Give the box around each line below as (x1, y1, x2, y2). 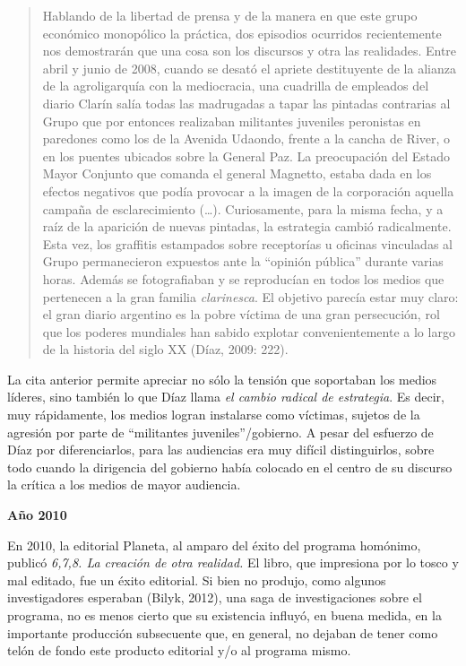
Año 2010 (7, 506, 67, 524)
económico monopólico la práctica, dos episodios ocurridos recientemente (42, 23, 442, 42)
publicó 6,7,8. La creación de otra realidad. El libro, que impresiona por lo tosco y (7, 553, 459, 572)
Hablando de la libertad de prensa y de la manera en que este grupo (42, 6, 418, 24)
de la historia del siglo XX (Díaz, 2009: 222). (42, 340, 289, 359)
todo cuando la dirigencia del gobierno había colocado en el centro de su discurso (7, 457, 453, 476)
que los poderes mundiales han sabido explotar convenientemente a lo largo (42, 322, 455, 341)
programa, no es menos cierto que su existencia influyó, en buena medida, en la (7, 606, 442, 624)
